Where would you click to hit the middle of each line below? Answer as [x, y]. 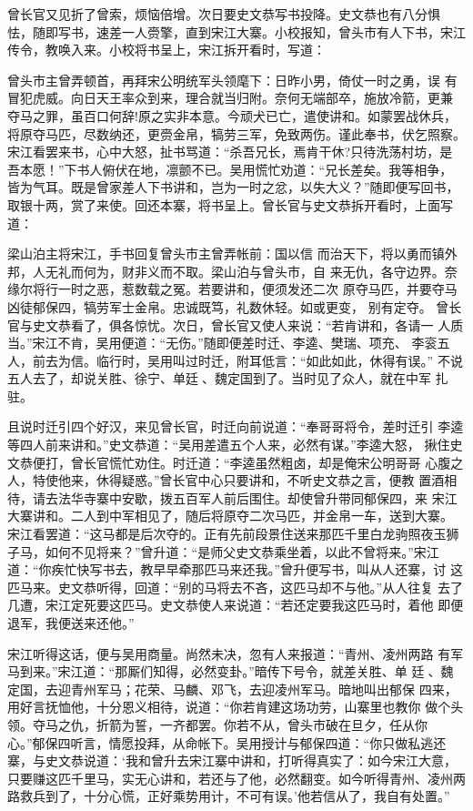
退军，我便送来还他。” [71, 623]
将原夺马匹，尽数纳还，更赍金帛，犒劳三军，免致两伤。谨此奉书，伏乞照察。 [236, 133]
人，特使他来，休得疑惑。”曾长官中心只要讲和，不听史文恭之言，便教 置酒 [226, 480]
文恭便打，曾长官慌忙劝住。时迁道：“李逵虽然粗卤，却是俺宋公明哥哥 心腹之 [236, 462]
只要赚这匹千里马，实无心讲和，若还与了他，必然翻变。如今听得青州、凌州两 [236, 778]
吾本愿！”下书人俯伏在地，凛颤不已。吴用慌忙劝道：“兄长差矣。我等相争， [230, 169]
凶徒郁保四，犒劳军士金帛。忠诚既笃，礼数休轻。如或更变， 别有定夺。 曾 [228, 306]
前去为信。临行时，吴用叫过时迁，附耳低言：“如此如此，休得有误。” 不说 [247, 360]
